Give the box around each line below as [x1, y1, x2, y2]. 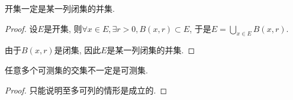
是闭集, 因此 [54, 44, 101, 56]
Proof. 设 [5, 22, 38, 34]
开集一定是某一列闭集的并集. [5, 2, 115, 14]
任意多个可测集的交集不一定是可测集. [5, 63, 148, 76]
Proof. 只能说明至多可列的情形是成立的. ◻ [5, 83, 168, 96]
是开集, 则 [43, 22, 82, 34]
